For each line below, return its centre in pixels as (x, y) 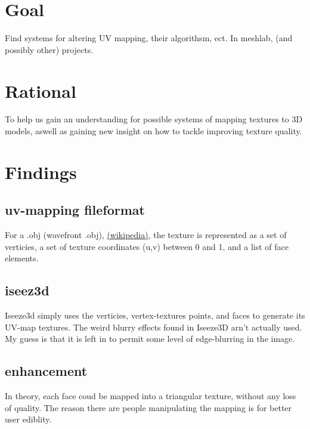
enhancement (46, 371)
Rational (41, 90)
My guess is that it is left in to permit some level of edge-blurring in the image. (150, 339)
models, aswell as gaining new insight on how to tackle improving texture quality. (154, 131)
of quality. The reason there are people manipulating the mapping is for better (148, 407)
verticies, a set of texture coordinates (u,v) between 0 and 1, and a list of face (147, 246)
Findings (41, 172)
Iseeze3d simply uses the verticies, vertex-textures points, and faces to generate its (155, 315)
